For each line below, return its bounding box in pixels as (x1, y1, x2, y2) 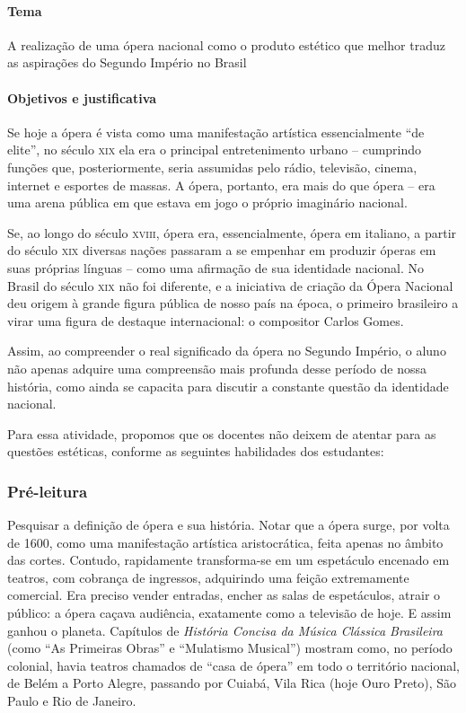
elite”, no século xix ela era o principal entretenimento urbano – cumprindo (7, 140, 422, 159)
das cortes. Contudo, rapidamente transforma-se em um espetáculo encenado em (7, 550, 450, 569)
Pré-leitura (7, 480, 88, 502)
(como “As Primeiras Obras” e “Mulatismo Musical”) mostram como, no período (7, 638, 453, 657)
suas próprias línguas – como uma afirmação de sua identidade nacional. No (7, 258, 425, 277)
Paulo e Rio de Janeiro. (7, 691, 136, 710)
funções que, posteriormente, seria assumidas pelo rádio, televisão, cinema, (7, 157, 418, 176)
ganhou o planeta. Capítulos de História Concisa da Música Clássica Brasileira (7, 621, 443, 639)
